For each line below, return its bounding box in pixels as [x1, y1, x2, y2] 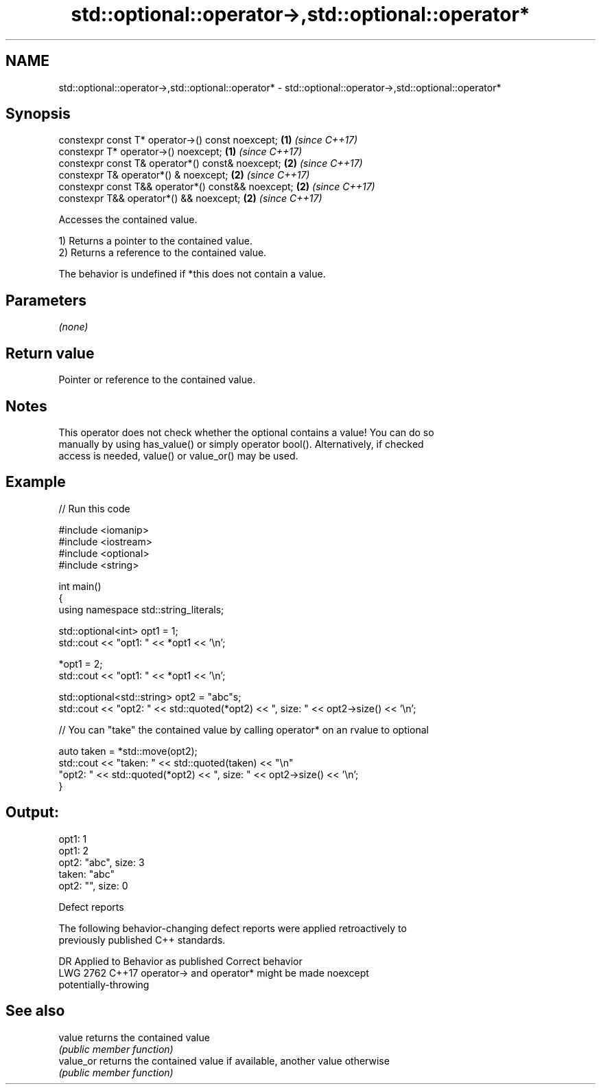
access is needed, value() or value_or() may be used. [58, 449, 298, 462]
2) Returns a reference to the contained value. [58, 247, 267, 259]
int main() [58, 580, 102, 592]
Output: [5, 804, 59, 821]
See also [5, 1002, 65, 1020]
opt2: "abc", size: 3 [58, 856, 145, 868]
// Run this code [58, 502, 130, 514]
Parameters [5, 291, 86, 309]
